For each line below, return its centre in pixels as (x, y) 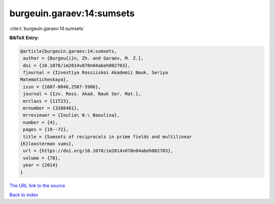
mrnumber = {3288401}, (51, 108)
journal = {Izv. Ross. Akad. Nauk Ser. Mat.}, (82, 94)
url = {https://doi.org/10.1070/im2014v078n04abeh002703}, (98, 151)
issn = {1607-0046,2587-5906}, (62, 87)
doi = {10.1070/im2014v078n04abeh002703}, (77, 65)
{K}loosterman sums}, (47, 144)
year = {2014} (40, 165)
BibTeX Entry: (24, 38)
